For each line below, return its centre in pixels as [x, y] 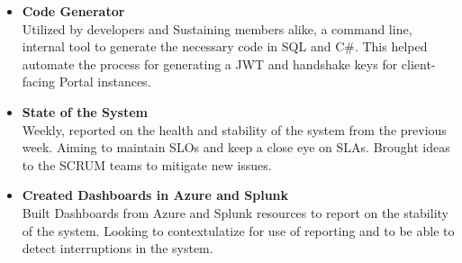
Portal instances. [105, 82]
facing [38, 82]
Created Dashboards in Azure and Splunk [155, 195]
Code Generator [73, 11]
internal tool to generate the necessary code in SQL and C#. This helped [225, 46]
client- [418, 63]
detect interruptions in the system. [118, 248]
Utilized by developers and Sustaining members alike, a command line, [217, 28]
